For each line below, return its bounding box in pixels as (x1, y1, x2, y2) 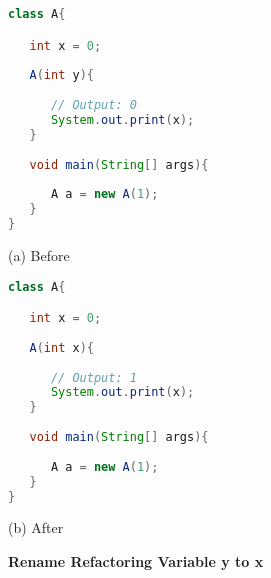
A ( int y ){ (29, 68, 94, 83)
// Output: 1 (50, 370, 137, 385)
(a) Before (8, 244, 70, 265)
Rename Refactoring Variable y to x (8, 551, 264, 571)
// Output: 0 (50, 98, 137, 113)
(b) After (8, 517, 64, 538)
